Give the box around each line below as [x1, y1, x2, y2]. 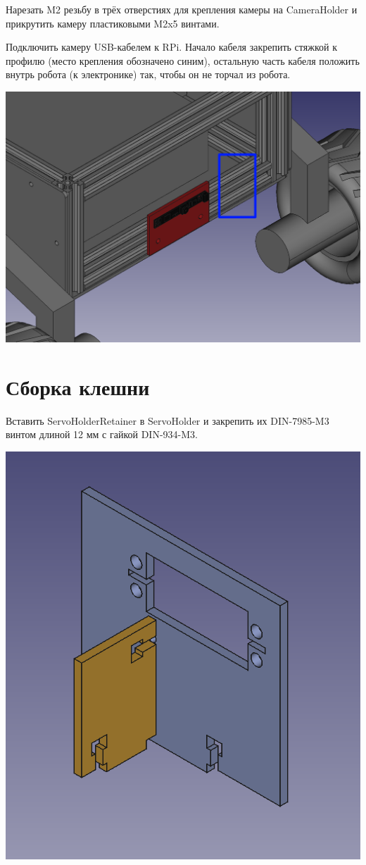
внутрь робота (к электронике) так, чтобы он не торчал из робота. [6, 67, 291, 82]
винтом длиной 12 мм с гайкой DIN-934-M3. [6, 427, 198, 442]
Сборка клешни [6, 372, 150, 401]
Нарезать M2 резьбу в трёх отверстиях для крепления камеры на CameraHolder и [6, 2, 358, 16]
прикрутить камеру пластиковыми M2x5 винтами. [6, 15, 220, 30]
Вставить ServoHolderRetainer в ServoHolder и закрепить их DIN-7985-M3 [6, 413, 329, 428]
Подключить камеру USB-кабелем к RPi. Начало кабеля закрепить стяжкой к [6, 39, 337, 54]
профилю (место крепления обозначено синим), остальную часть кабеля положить [6, 53, 360, 68]
